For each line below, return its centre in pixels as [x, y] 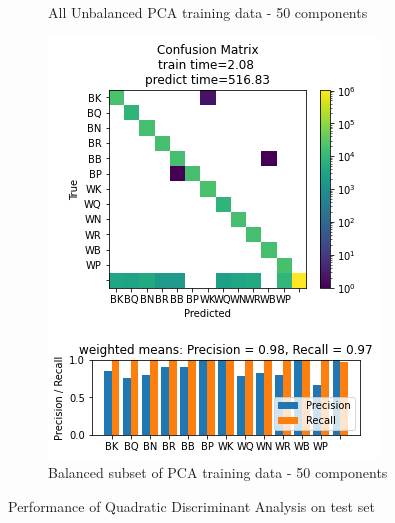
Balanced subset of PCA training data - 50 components [218, 472]
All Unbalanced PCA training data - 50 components [208, 12]
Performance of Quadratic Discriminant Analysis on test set [191, 505]
